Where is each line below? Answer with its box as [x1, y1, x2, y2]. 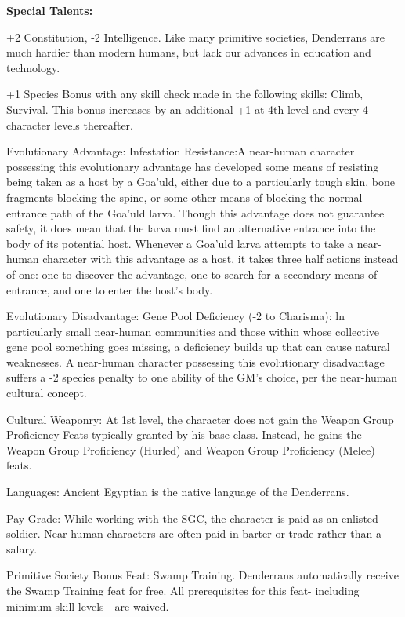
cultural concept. [6, 385, 87, 401]
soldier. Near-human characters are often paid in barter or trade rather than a [6, 525, 381, 542]
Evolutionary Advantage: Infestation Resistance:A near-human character [6, 143, 355, 159]
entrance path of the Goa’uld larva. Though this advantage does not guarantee [6, 204, 385, 221]
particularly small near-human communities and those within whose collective [6, 323, 380, 339]
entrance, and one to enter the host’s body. [6, 281, 213, 298]
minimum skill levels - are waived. [6, 597, 169, 614]
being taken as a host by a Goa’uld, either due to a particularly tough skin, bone [6, 173, 395, 190]
